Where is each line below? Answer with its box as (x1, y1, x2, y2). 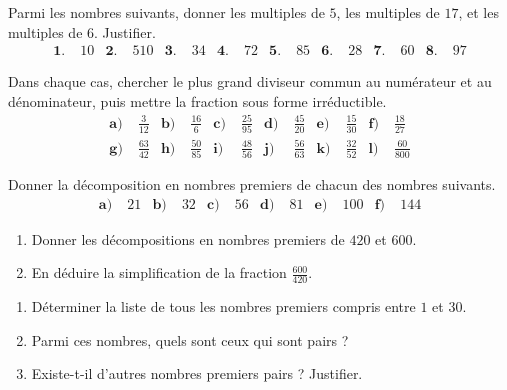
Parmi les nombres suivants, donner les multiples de (8, 2, 325, 22)
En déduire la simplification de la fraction (31, 262, 287, 283)
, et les (458, 2, 499, 22)
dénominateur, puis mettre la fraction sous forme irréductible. (8, 90, 387, 111)
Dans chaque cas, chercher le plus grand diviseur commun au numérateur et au (8, 71, 492, 92)
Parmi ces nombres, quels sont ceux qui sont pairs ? (31, 329, 349, 350)
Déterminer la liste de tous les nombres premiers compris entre (31, 296, 416, 317)
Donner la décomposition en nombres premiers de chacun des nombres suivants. (8, 174, 496, 195)
